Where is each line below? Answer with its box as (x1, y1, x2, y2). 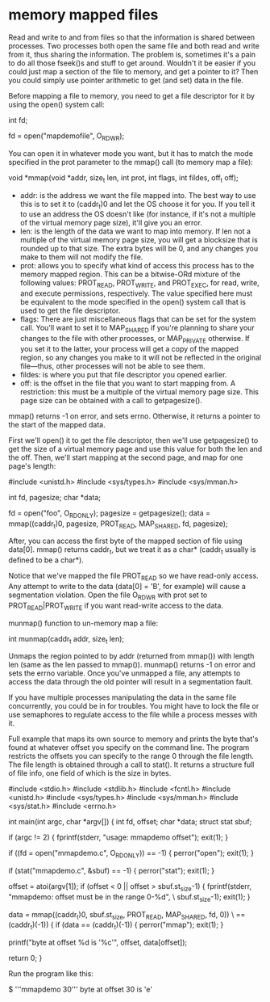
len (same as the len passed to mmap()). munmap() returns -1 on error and (8, 660, 255, 670)
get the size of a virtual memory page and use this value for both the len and (8, 444, 263, 453)
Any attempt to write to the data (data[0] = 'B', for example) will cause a (8, 581, 246, 591)
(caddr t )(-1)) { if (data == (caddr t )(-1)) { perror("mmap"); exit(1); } (8, 920, 224, 932)
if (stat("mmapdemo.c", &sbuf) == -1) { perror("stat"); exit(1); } (8, 866, 215, 876)
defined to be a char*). (8, 555, 85, 565)
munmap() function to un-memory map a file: (8, 618, 159, 628)
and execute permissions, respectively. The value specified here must (19, 288, 253, 298)
